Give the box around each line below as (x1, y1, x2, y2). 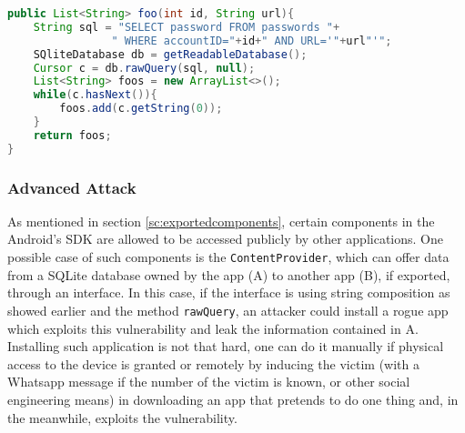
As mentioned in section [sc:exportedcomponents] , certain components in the (7, 211, 435, 230)
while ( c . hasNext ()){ (33, 88, 157, 102)
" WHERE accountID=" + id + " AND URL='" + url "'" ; (111, 34, 392, 47)
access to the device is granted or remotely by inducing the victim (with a (7, 354, 420, 373)
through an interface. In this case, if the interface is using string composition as (7, 283, 450, 302)
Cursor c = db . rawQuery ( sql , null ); (33, 61, 256, 75)
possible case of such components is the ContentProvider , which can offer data (7, 247, 450, 267)
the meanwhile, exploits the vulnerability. (7, 408, 238, 427)
